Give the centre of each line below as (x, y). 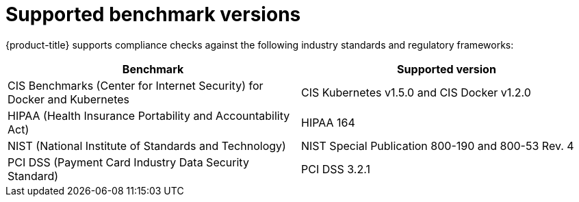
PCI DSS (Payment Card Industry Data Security (128, 162)
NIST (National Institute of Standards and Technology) (147, 146)
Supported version (447, 69)
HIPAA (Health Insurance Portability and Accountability (149, 115)
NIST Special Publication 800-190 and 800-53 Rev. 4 (438, 146)
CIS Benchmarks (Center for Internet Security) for (136, 85)
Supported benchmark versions (153, 14)
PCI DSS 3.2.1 (336, 169)
